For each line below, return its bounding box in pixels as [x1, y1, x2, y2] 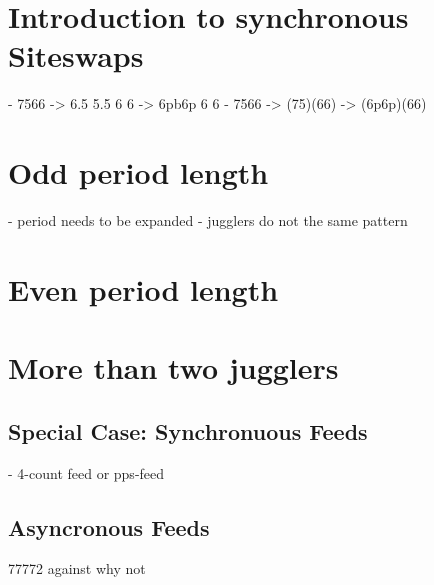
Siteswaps [8, 35, 144, 76]
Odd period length [8, 152, 269, 193]
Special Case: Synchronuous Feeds [8, 415, 368, 446]
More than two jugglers [8, 347, 339, 388]
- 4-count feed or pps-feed [8, 462, 165, 483]
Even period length [8, 268, 279, 309]
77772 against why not [8, 558, 146, 579]
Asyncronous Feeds [8, 511, 210, 542]
